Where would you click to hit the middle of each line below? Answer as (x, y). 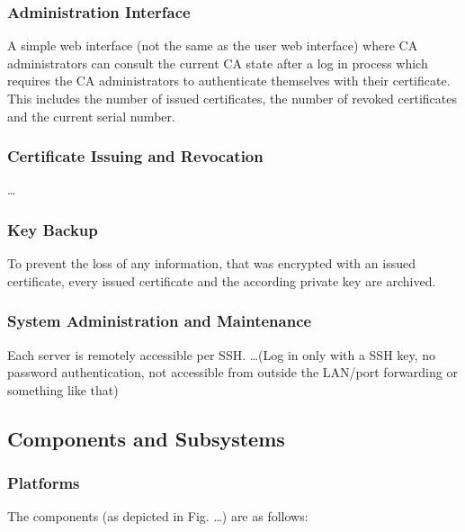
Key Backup (53, 229)
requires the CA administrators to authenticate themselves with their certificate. (229, 81)
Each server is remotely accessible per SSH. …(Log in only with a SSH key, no (222, 354)
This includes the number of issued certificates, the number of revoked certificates (232, 98)
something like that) (63, 389)
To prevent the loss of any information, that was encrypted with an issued (211, 263)
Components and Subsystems (146, 438)
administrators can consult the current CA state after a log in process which (218, 63)
